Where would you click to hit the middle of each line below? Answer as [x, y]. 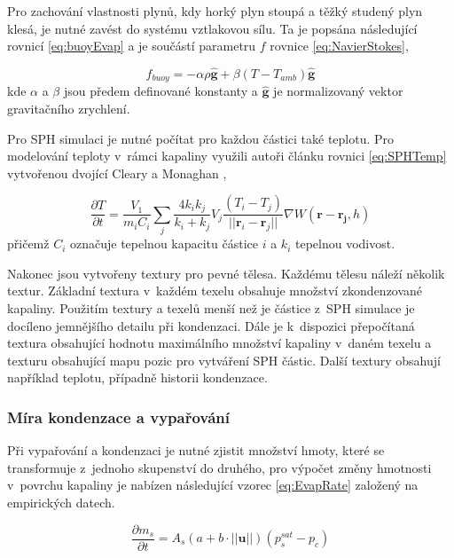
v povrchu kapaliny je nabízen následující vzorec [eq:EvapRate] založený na [213, 485]
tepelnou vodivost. [345, 244]
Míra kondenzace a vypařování [118, 417]
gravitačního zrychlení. [69, 109]
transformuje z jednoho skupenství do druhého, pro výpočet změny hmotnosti [219, 467]
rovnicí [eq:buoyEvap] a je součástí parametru [132, 46]
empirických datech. [61, 502]
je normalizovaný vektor [338, 91]
